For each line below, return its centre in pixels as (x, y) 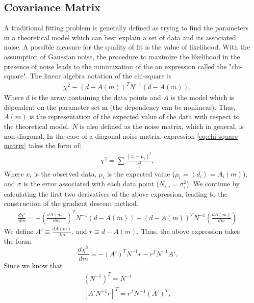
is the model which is (203, 97)
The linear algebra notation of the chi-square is (101, 76)
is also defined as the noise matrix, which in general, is (162, 126)
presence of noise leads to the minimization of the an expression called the (115, 66)
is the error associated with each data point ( (91, 184)
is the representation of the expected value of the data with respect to (134, 116)
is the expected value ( (141, 173)
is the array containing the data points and (96, 97)
